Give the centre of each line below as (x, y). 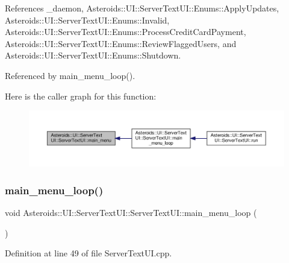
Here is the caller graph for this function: (81, 96)
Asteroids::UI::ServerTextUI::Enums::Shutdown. (93, 55)
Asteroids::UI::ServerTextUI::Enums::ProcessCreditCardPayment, (126, 32)
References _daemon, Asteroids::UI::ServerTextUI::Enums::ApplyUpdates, (142, 8)
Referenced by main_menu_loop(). (70, 75)
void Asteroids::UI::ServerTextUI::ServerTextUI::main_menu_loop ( (131, 213)
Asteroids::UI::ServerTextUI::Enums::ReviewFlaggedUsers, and (121, 43)
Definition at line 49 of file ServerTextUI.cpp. (89, 253)
